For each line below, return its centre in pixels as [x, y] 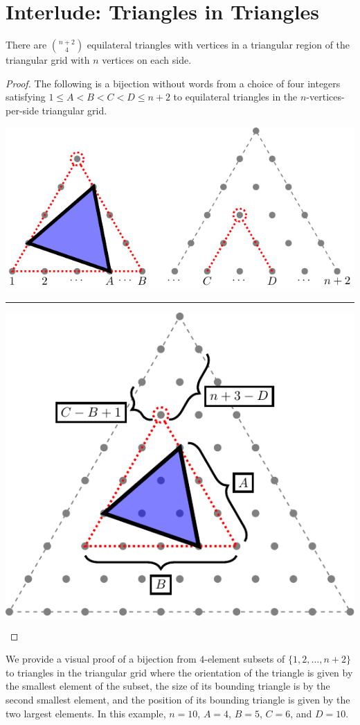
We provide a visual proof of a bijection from [101, 659]
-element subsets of [245, 659]
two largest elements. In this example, [86, 713]
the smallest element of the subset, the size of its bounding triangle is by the [168, 686]
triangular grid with [48, 60]
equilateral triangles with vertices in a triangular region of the [218, 45]
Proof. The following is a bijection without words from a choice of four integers [173, 83]
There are [26, 45]
